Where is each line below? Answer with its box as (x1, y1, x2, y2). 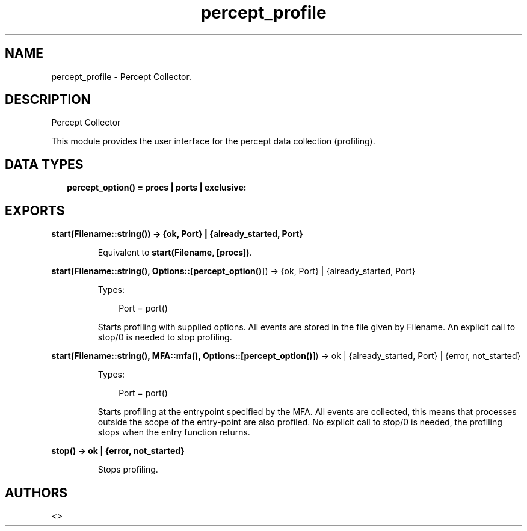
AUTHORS (5, 485, 68, 500)
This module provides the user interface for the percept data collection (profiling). (51, 136, 375, 147)
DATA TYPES (5, 156, 84, 172)
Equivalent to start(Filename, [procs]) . (97, 247, 252, 258)
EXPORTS (5, 203, 65, 218)
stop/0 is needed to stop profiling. (97, 332, 232, 343)
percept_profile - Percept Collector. (51, 71, 191, 82)
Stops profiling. (97, 464, 158, 475)
